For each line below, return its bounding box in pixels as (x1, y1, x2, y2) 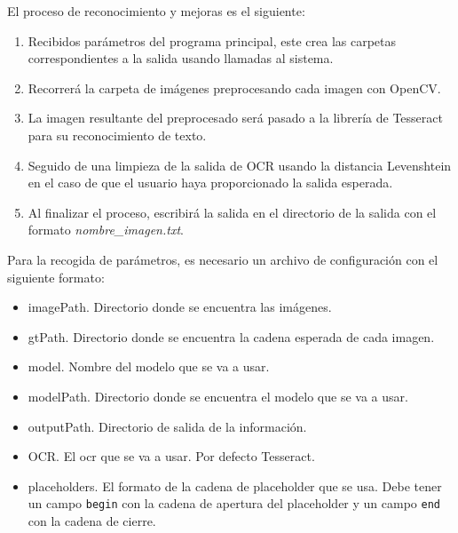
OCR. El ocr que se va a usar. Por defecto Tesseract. (28, 447, 315, 465)
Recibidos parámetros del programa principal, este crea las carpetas (28, 31, 397, 50)
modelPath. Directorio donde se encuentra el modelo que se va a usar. (28, 386, 408, 405)
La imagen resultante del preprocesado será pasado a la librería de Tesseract (28, 108, 443, 127)
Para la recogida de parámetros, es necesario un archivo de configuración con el (7, 250, 438, 268)
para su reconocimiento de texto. (28, 125, 207, 144)
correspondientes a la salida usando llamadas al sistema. (28, 49, 334, 68)
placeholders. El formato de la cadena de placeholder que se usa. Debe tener (28, 476, 442, 495)
